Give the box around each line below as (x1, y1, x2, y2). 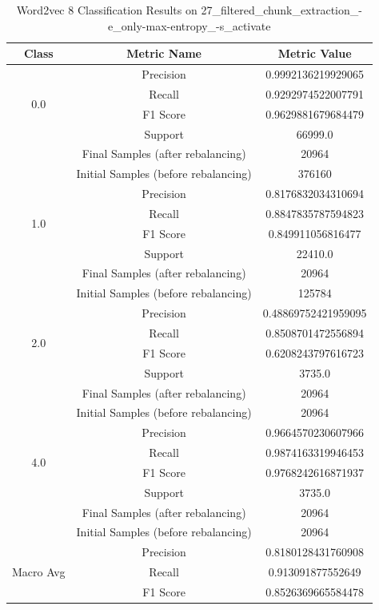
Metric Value (277, 45, 352, 62)
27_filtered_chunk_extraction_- (201, 2, 362, 18)
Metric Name (126, 45, 201, 62)
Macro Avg (12, 564, 66, 580)
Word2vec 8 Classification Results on (16, 2, 197, 18)
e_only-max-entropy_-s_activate (108, 17, 271, 34)
